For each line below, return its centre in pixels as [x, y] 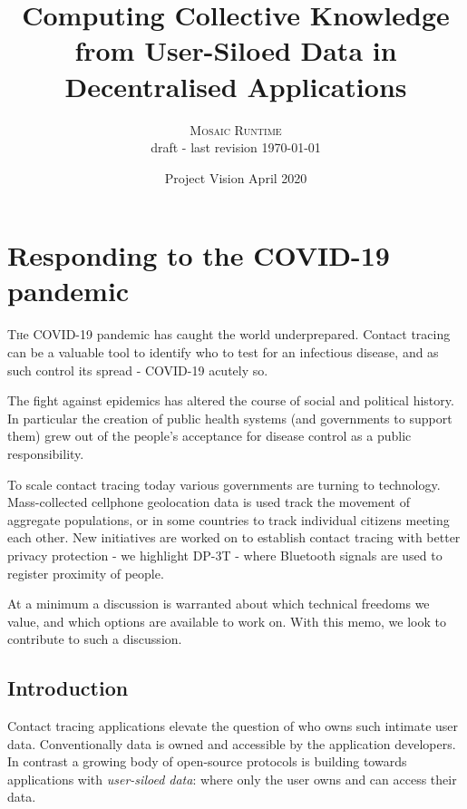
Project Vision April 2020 [236, 177]
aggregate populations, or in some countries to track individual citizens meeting [229, 519]
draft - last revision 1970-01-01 [236, 147]
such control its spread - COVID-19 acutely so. [138, 370]
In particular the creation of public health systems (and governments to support [230, 418]
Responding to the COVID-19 [199, 255]
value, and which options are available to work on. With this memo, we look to [227, 621]
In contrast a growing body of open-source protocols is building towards [207, 761]
